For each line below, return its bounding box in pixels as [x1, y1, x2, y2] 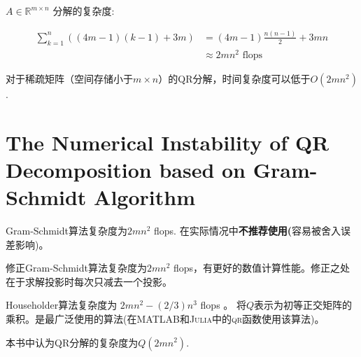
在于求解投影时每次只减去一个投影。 [6, 274, 172, 288]
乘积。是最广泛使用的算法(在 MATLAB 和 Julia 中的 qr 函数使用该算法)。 [6, 311, 325, 325]
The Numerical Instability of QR [6, 127, 330, 156]
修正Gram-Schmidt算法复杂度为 [6, 260, 147, 275]
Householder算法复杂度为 [6, 297, 118, 312]
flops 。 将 [200, 297, 246, 312]
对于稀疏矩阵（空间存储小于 [6, 71, 133, 85]
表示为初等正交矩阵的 [254, 297, 353, 312]
